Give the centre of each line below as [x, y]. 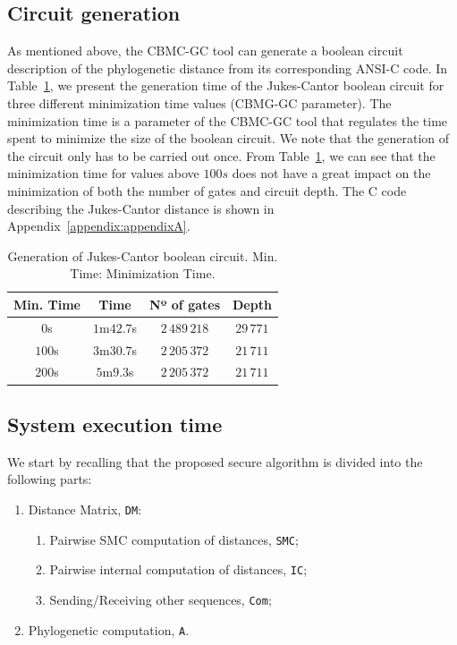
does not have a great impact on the [331, 173]
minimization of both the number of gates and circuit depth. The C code [207, 190]
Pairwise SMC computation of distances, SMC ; [174, 539]
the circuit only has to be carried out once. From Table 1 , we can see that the [221, 155]
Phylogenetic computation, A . [109, 629]
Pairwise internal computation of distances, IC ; [178, 569]
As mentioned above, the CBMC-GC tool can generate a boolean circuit [205, 51]
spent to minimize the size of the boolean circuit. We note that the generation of [228, 138]
